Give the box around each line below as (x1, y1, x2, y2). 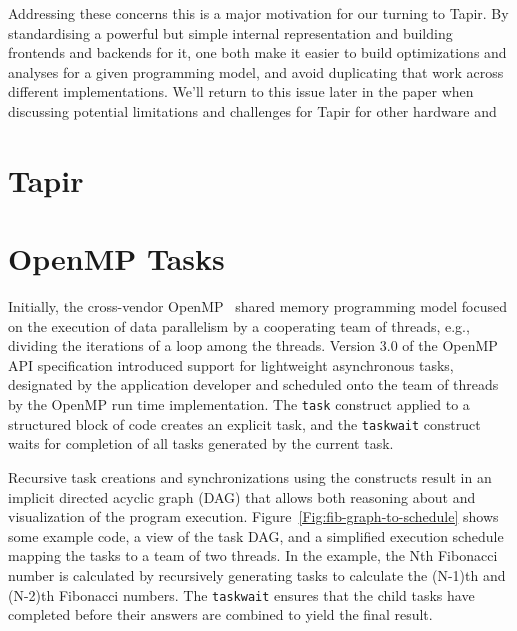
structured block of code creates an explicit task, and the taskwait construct (8, 413, 481, 434)
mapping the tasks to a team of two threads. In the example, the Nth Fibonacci (8, 545, 498, 566)
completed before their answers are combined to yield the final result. (8, 604, 433, 625)
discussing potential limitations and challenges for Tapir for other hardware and (8, 100, 497, 121)
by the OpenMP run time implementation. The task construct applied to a (8, 394, 470, 415)
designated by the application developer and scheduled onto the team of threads (8, 374, 499, 395)
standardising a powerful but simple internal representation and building (8, 22, 453, 43)
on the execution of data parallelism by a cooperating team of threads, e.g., (8, 315, 470, 336)
